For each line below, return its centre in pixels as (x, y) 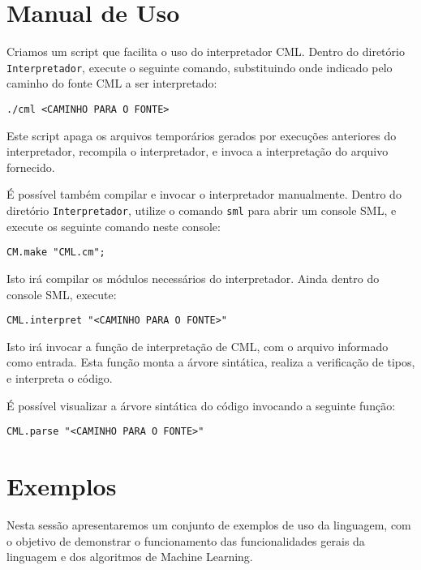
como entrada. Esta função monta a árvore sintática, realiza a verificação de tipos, (211, 362)
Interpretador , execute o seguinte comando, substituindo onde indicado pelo (200, 67)
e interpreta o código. (60, 377)
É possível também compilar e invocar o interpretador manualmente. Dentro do (204, 194)
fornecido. (31, 167)
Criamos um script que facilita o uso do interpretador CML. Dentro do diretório (206, 51)
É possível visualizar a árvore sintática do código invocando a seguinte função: (201, 405)
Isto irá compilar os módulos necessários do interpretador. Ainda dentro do (193, 278)
